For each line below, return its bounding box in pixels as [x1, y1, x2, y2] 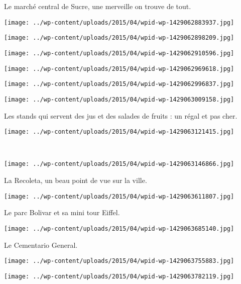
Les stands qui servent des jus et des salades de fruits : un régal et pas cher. [4, 110, 237, 121]
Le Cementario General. [4, 239, 78, 250]
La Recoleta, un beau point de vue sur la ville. [4, 175, 147, 185]
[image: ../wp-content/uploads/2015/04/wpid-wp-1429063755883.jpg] [4, 257, 234, 265]
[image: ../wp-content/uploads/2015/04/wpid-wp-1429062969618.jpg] [4, 65, 234, 72]
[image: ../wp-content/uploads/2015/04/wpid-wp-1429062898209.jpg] [4, 34, 234, 42]
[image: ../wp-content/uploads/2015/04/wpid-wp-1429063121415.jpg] [4, 128, 234, 136]
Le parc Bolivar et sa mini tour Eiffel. [4, 207, 120, 218]
